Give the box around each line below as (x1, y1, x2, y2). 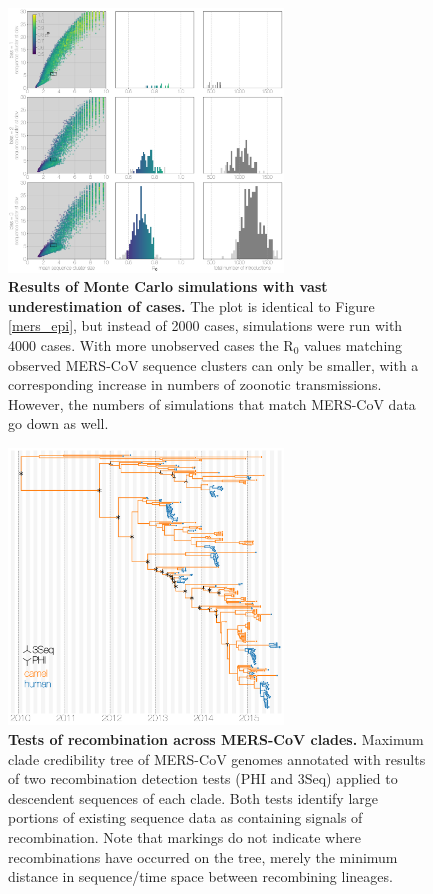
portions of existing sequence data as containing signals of (8, 807, 363, 828)
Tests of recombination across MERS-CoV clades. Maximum (8, 728, 424, 749)
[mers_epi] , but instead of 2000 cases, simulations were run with (8, 315, 403, 336)
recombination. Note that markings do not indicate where (8, 826, 361, 847)
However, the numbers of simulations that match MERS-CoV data (8, 393, 416, 414)
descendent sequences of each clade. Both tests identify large (8, 787, 379, 808)
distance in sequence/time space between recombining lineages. (8, 866, 393, 887)
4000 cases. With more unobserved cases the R (8, 334, 294, 355)
